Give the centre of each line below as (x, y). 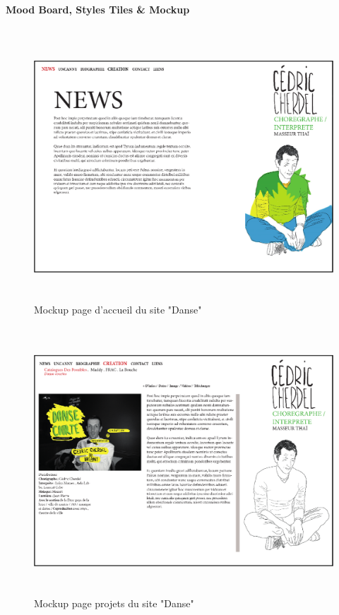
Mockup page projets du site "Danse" (114, 603)
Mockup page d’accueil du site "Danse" (118, 310)
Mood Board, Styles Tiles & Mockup (98, 9)
